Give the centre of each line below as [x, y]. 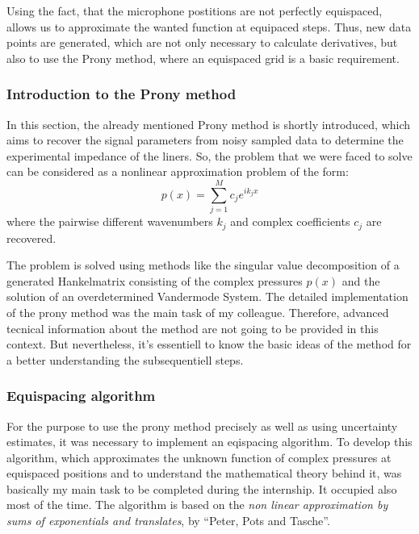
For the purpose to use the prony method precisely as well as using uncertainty [202, 426]
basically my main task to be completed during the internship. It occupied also [202, 488]
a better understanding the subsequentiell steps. [125, 359]
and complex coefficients [290, 221]
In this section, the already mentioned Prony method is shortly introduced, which [209, 124]
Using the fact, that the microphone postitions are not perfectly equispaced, [195, 10]
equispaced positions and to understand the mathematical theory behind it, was [204, 473]
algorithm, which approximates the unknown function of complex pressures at [199, 457]
